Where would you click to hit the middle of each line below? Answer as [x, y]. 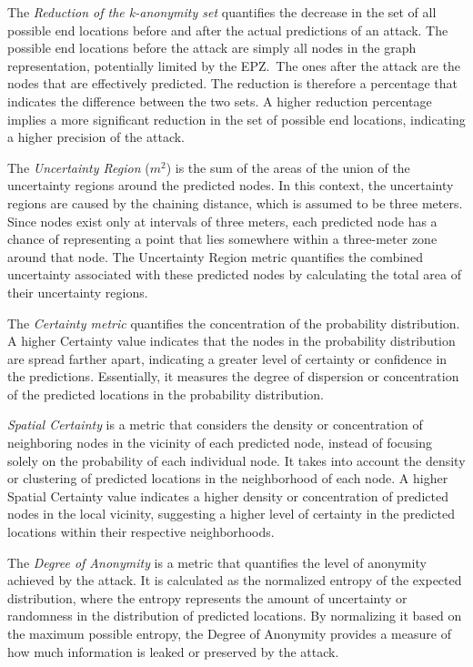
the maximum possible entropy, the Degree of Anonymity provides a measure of [229, 633]
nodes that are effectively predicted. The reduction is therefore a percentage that [233, 83]
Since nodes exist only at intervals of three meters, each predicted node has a [222, 221]
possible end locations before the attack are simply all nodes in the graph [212, 48]
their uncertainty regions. [78, 292]
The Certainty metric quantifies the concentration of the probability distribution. [234, 323]
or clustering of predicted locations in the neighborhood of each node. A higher [228, 478]
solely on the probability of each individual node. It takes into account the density [236, 460]
